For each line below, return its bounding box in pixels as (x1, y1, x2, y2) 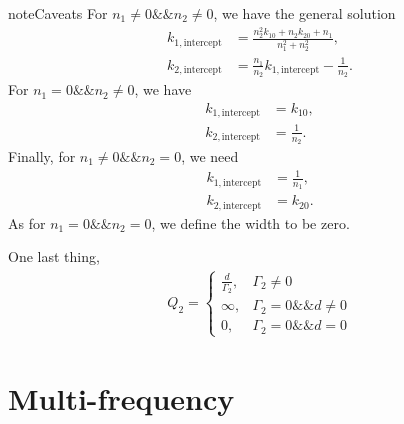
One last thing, (8, 246, 100, 267)
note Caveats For (8, 3, 108, 23)
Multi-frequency (8, 378, 235, 419)
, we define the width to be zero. (151, 212, 350, 233)
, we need (181, 146, 239, 167)
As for (8, 212, 46, 233)
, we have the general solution (213, 3, 396, 23)
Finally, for (8, 146, 76, 167)
